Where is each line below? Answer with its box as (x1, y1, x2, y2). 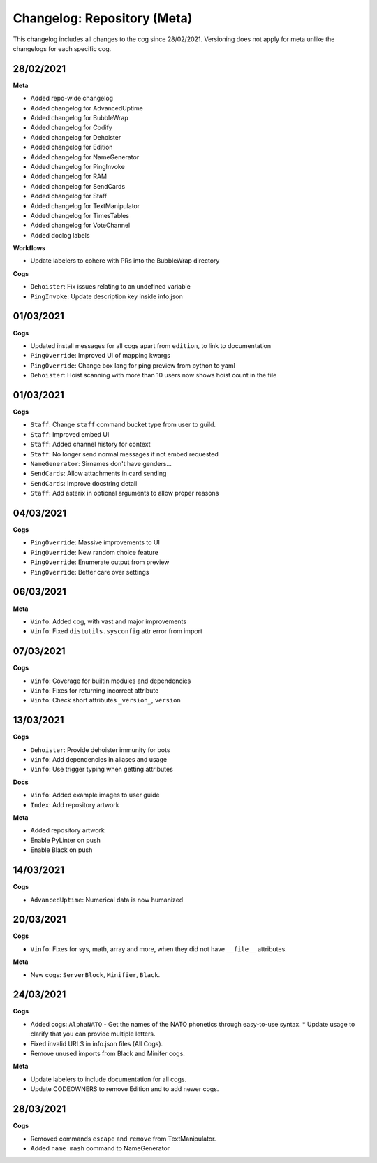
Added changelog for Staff (30, 192, 108, 201)
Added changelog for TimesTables (30, 211, 129, 219)
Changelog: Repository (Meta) (13, 10, 193, 26)
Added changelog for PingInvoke (30, 162, 125, 171)
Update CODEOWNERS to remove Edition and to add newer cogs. (30, 1085, 219, 1093)
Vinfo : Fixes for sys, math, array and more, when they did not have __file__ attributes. (30, 944, 288, 953)
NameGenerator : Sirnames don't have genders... (30, 459, 172, 468)
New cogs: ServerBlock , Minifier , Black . (30, 970, 161, 978)
